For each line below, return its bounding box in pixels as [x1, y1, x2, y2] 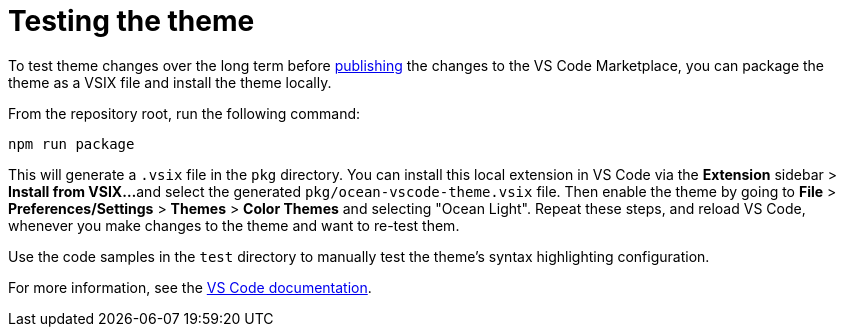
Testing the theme [8, 4, 255, 38]
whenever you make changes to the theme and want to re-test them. [8, 216, 460, 234]
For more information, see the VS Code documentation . [8, 278, 372, 296]
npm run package [8, 135, 135, 152]
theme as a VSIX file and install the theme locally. [8, 73, 332, 91]
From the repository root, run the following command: [8, 104, 361, 122]
